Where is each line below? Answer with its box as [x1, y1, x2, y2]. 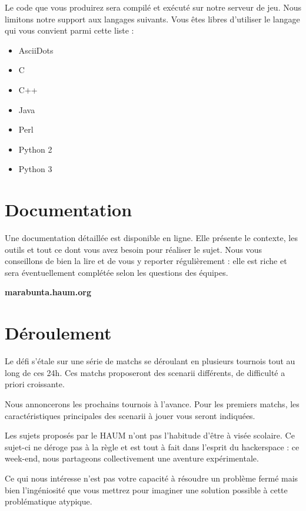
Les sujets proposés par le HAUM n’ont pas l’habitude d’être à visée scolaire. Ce [5, 429, 295, 441]
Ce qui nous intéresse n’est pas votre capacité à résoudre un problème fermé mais [5, 472, 298, 484]
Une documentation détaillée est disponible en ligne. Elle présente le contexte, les [5, 232, 298, 244]
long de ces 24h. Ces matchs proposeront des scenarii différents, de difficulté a [5, 366, 285, 378]
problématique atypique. [5, 495, 92, 507]
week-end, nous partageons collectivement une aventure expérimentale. [5, 452, 259, 464]
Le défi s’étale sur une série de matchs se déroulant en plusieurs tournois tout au [5, 355, 295, 367]
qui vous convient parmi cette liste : [5, 24, 134, 37]
